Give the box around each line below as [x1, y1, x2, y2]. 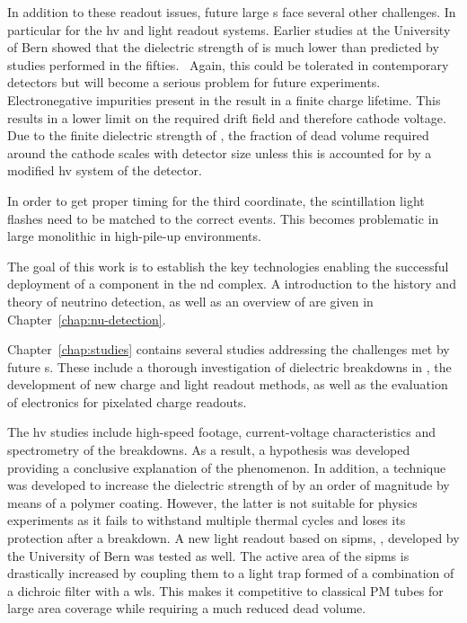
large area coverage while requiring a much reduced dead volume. [7, 599, 366, 618]
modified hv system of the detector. [7, 161, 202, 180]
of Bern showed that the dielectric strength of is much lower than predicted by [7, 38, 439, 57]
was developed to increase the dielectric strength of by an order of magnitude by [7, 476, 450, 494]
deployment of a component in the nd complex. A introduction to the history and [7, 274, 456, 293]
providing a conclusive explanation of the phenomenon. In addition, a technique [7, 458, 446, 476]
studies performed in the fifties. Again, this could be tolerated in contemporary [7, 55, 449, 74]
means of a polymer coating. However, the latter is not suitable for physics [7, 493, 418, 512]
